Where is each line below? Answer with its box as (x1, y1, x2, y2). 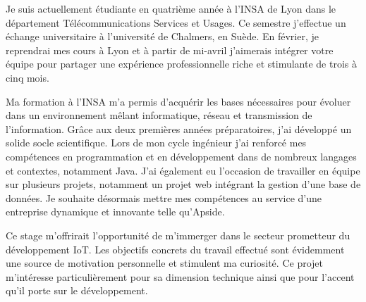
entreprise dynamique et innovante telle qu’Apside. (6, 204, 225, 219)
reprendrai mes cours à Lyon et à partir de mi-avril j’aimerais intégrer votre (6, 42, 334, 57)
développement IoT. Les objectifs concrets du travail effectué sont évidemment (6, 241, 345, 256)
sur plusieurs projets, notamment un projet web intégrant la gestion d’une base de (6, 177, 361, 191)
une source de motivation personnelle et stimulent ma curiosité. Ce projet (6, 256, 323, 270)
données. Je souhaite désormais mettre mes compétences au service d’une (6, 190, 322, 205)
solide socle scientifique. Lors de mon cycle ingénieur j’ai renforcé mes (6, 135, 307, 150)
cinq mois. (6, 70, 49, 84)
